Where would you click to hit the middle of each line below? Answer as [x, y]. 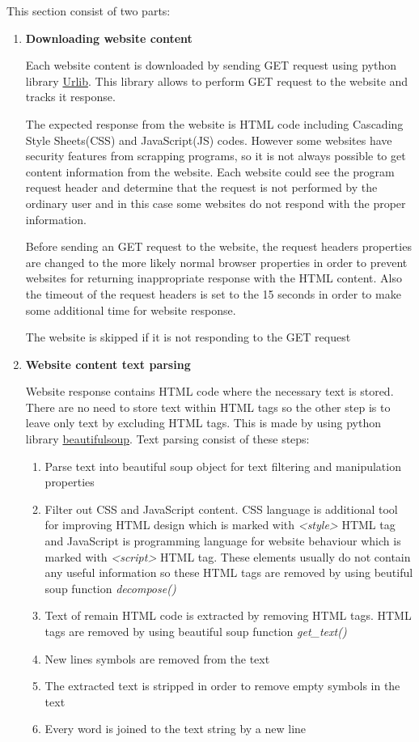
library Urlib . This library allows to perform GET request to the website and [217, 81]
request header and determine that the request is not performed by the [201, 187]
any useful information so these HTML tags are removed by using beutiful [229, 572]
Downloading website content [109, 38]
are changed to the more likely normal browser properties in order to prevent [216, 262]
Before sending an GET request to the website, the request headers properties [218, 246]
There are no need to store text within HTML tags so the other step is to [208, 407]
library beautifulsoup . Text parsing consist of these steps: [167, 439]
